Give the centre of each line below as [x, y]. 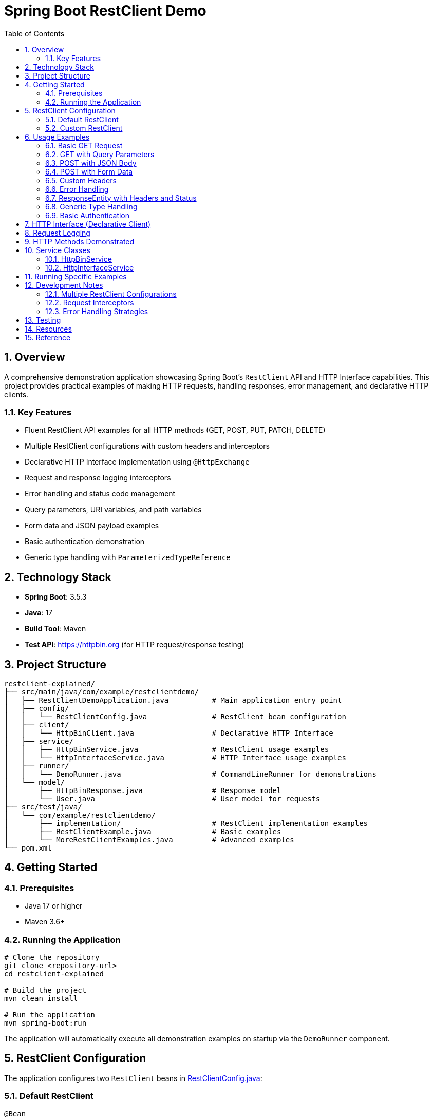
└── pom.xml [28, 848]
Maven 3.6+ [45, 922]
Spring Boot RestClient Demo [105, 11]
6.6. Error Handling [77, 189]
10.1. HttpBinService [79, 259]
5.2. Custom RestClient [84, 128]
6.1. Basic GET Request [84, 145]
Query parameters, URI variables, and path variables [113, 510]
